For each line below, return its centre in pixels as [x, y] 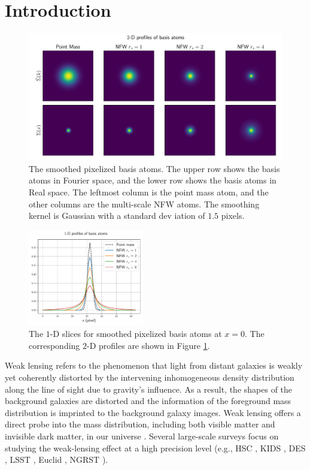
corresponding [54, 345]
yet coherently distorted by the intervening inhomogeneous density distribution [150, 377]
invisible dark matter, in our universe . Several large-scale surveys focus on [142, 436]
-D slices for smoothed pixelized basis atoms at [136, 334]
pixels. [233, 216]
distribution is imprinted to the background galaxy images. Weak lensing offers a [153, 412]
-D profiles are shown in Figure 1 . [148, 345]
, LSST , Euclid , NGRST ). [57, 460]
